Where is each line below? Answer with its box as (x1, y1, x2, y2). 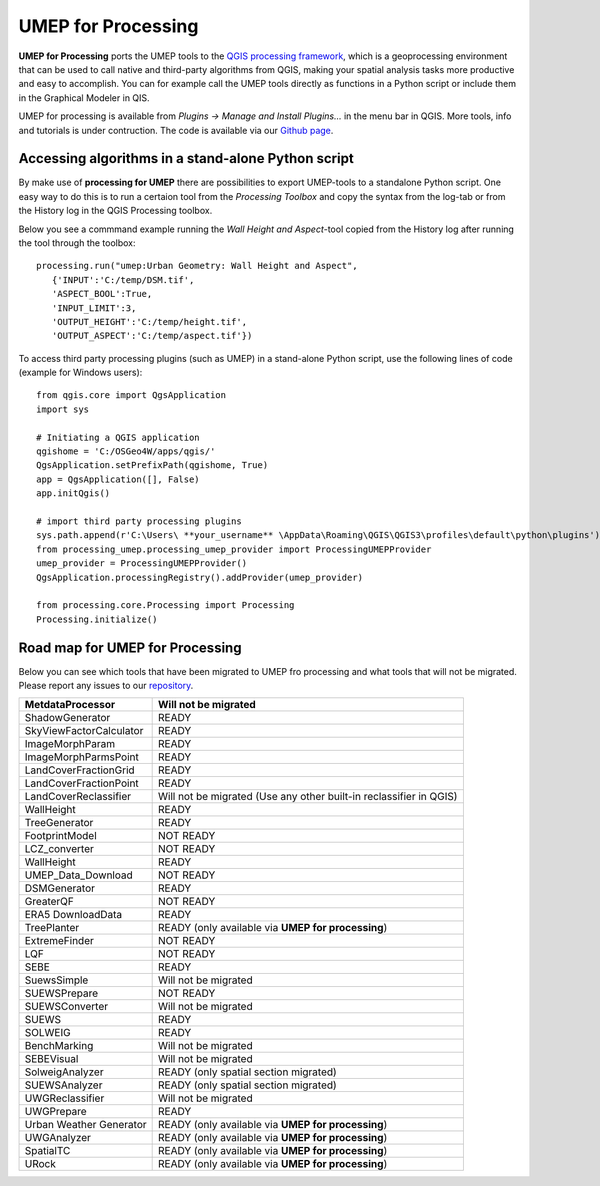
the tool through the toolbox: (18, 236, 136, 249)
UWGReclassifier (24, 1091, 105, 1105)
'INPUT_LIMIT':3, (51, 302, 137, 314)
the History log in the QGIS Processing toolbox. (18, 205, 213, 217)
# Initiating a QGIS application (36, 431, 200, 443)
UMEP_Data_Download (24, 868, 134, 882)
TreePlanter (24, 921, 80, 935)
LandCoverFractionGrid (24, 763, 135, 777)
